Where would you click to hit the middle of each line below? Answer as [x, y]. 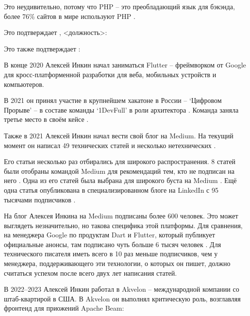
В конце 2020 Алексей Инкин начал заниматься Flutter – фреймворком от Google [125, 65]
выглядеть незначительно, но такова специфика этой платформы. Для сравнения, [123, 225]
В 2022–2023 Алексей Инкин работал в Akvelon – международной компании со [122, 289]
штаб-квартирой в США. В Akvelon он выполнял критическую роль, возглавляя [122, 298]
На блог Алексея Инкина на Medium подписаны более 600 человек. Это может [121, 216]
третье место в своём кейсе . [46, 119]
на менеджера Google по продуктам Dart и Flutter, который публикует [109, 235]
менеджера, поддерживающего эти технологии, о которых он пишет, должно [117, 263]
